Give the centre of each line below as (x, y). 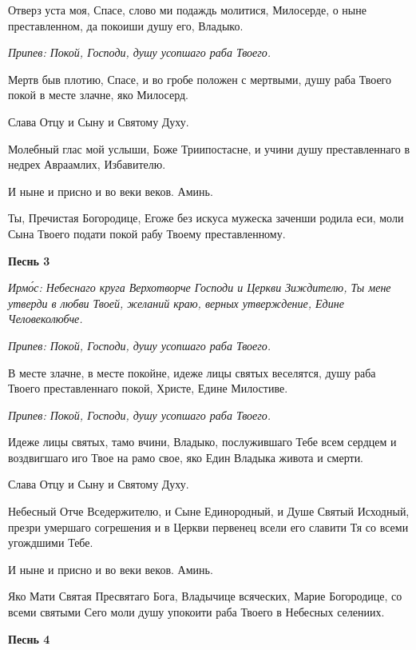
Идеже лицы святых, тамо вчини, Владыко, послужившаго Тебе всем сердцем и (202, 442)
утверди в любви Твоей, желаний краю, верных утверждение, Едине (176, 303)
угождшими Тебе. (51, 542)
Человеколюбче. (46, 319)
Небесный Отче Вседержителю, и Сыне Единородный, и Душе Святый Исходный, (209, 511)
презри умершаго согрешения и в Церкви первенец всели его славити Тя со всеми (208, 526)
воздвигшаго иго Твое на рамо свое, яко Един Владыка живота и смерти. (186, 457)
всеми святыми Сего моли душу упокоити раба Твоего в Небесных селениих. (196, 612)
